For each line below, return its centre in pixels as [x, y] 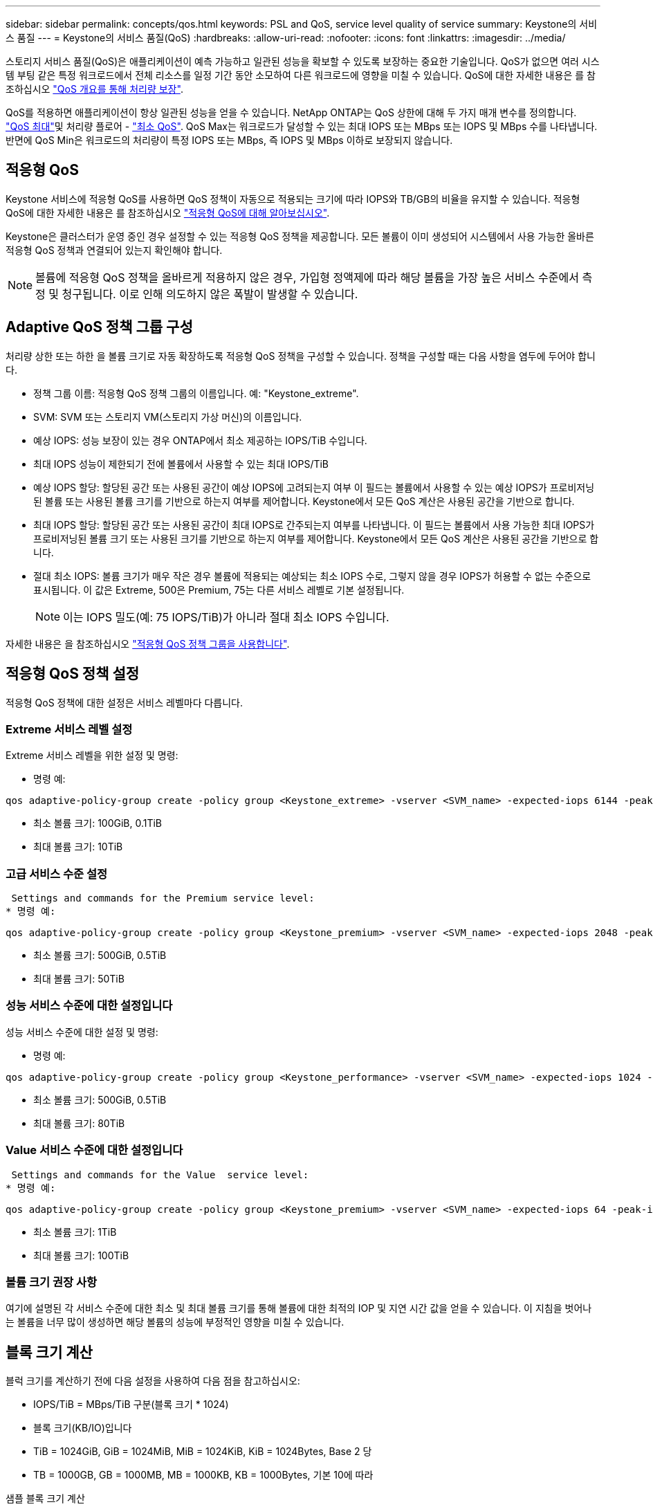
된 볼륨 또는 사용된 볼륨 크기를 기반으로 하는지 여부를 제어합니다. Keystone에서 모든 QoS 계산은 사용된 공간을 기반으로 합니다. [304, 501]
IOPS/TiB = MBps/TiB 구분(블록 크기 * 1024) [131, 1405]
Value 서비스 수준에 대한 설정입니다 [94, 1150]
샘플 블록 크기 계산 [45, 1499]
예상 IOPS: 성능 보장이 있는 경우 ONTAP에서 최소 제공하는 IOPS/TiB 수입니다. [200, 440]
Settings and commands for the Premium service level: [163, 898]
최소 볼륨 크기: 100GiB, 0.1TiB [98, 823]
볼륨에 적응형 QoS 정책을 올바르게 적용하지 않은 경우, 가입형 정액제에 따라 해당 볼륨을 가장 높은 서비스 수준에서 [307, 277]
